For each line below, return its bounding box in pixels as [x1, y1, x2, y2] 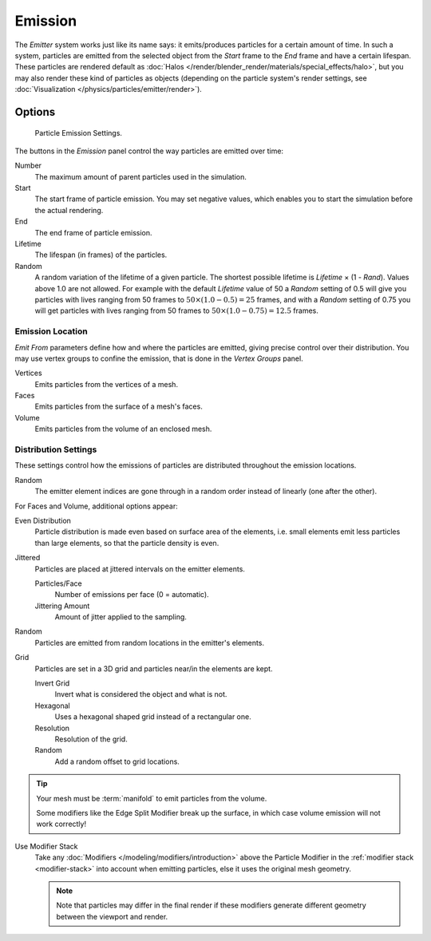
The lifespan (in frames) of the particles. [34, 250, 168, 259]
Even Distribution [14, 516, 72, 525]
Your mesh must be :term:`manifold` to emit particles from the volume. [36, 793, 267, 803]
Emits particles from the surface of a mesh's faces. [34, 401, 203, 411]
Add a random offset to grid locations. [54, 757, 180, 766]
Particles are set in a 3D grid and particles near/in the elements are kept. [34, 663, 273, 674]
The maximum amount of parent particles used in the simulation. [34, 172, 247, 181]
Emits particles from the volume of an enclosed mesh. [34, 424, 212, 434]
